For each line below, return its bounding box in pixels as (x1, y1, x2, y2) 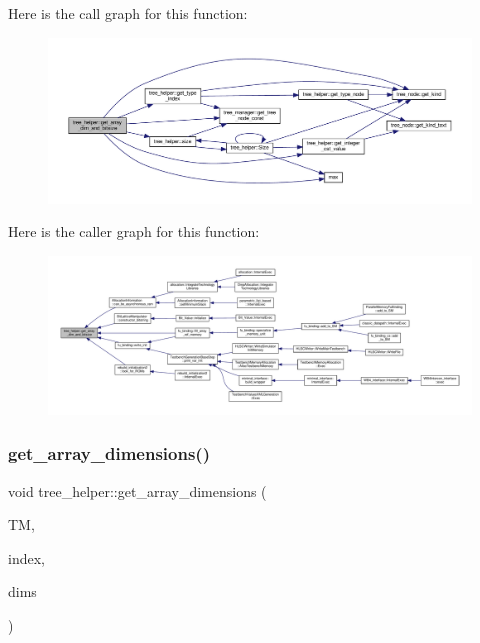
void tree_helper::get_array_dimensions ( (8, 480, 267, 501)
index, (8, 547, 45, 568)
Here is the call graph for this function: (8, 3, 248, 23)
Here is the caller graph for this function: (8, 221, 260, 242)
